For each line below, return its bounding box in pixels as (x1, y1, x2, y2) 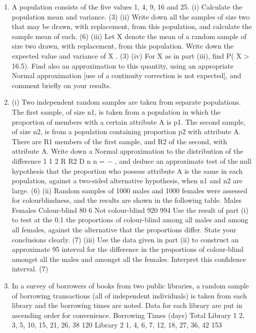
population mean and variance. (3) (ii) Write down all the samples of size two (11, 11, 250, 22)
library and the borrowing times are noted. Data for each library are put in (11, 300, 242, 310)
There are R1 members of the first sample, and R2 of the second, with (11, 136, 227, 146)
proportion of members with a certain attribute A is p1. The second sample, (11, 116, 245, 127)
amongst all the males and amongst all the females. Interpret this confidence (11, 253, 246, 264)
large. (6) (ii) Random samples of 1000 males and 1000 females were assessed (11, 185, 247, 195)
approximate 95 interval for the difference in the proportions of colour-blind (11, 244, 243, 254)
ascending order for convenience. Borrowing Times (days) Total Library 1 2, (11, 309, 245, 320)
